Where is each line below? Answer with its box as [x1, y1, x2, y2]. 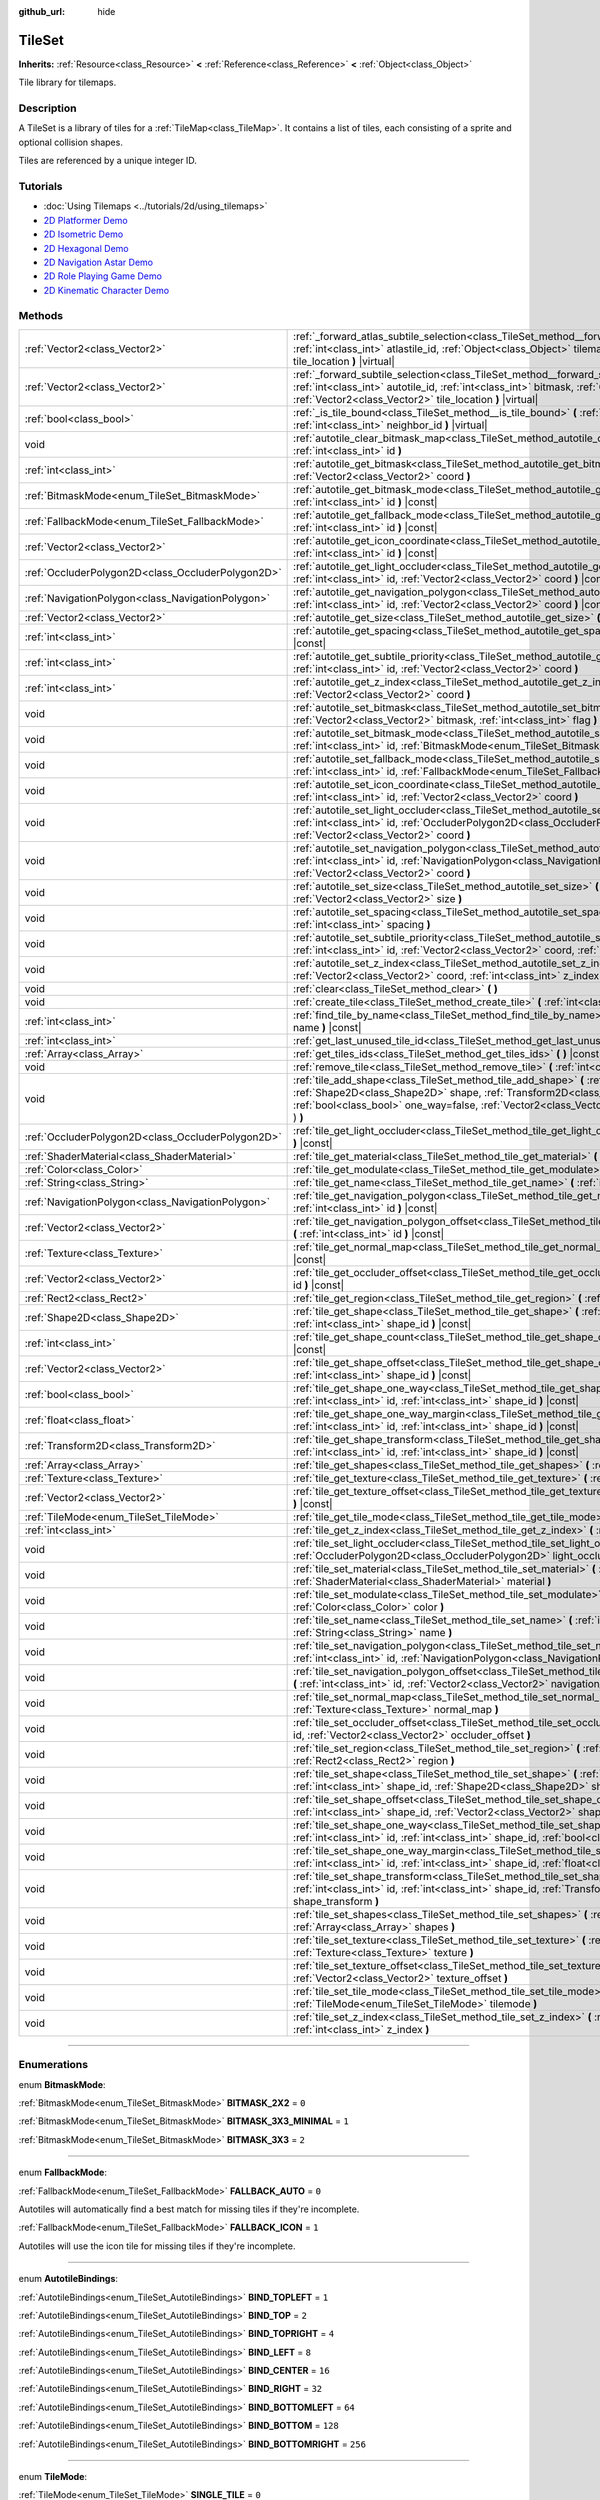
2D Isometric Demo [43, 228, 124, 240]
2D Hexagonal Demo [43, 242, 129, 254]
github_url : [18, 6, 65, 17]
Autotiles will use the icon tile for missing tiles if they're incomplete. [18, 2240, 296, 2252]
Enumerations [18, 2058, 89, 2072]
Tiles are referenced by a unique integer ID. [18, 155, 197, 167]
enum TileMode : [18, 2471, 88, 2483]
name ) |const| [293, 1020, 362, 1034]
